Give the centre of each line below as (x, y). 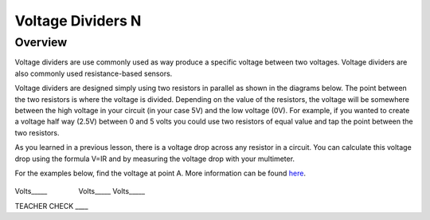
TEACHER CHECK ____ (51, 206)
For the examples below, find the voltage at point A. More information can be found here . (160, 173)
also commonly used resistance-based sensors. (94, 73)
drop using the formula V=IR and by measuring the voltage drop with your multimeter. (154, 159)
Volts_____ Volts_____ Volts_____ (80, 191)
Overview (41, 42)
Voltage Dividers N (78, 21)
